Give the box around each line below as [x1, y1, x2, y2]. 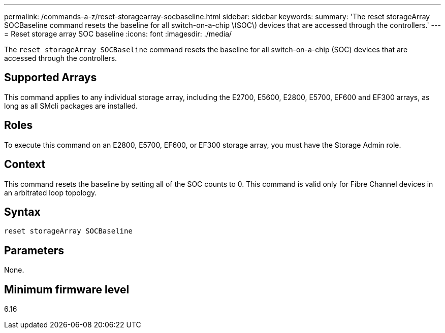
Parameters [4, 244, 64, 257]
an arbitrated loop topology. [4, 188, 97, 197]
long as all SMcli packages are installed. [4, 101, 138, 110]
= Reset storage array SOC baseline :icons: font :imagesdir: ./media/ [4, 29, 232, 38]
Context [4, 158, 46, 171]
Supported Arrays [4, 71, 97, 84]
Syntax [4, 205, 41, 218]
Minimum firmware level [4, 283, 130, 296]
